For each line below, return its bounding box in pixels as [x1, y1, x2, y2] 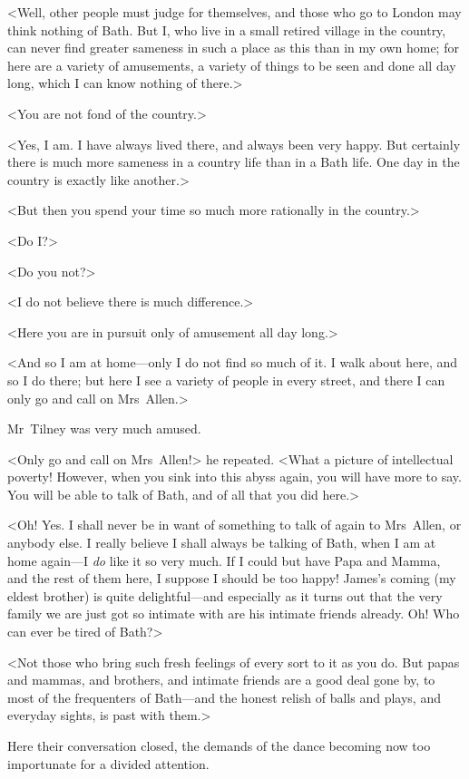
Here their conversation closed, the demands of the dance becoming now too [7, 736, 431, 755]
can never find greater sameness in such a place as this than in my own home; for [7, 38, 459, 57]
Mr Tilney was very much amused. [7, 419, 201, 438]
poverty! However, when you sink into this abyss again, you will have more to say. [7, 467, 462, 486]
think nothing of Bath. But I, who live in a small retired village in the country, [7, 20, 446, 39]
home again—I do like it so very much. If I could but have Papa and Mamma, [7, 550, 441, 570]
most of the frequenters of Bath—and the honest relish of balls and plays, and [7, 687, 441, 706]
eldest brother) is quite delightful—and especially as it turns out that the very [7, 586, 443, 605]
